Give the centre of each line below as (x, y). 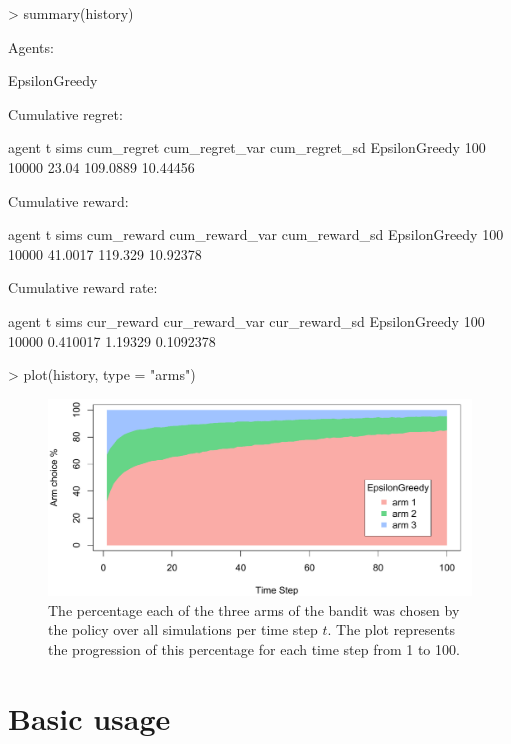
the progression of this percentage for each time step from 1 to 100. (254, 649)
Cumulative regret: (65, 113)
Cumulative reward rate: (83, 287)
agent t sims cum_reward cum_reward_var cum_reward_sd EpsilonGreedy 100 (256, 234)
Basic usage (89, 717)
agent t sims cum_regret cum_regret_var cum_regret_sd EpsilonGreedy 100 (247, 147)
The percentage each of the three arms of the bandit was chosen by (254, 609)
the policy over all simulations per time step (183, 629)
